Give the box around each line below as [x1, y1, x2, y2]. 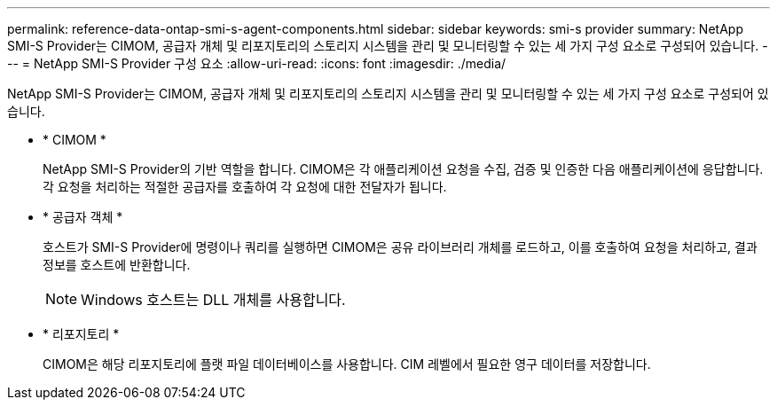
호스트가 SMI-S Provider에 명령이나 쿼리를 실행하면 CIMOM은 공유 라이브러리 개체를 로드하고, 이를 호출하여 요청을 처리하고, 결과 [43, 239, 757, 254]
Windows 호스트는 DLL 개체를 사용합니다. [81, 291, 346, 309]
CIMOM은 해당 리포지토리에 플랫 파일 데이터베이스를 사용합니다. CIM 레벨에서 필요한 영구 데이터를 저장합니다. [43, 356, 651, 372]
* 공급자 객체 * [43, 209, 123, 224]
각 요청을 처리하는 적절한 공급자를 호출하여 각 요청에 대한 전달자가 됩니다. [43, 179, 447, 194]
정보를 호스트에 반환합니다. [43, 257, 191, 272]
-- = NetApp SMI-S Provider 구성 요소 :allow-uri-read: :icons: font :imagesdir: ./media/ [7, 56, 506, 71]
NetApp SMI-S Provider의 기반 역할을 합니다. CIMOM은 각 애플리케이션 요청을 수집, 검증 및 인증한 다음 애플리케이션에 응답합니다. [43, 161, 764, 176]
